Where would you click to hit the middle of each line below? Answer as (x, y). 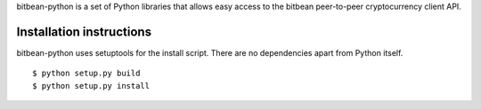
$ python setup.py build (86, 74)
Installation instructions (84, 31)
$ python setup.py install (91, 86)
